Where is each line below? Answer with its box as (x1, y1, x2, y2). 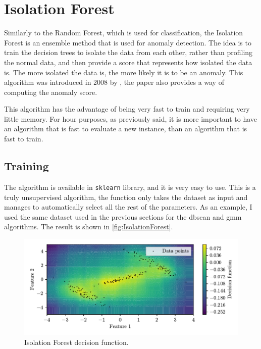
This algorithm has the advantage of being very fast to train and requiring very (4, 104, 250, 114)
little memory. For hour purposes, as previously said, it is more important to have (4, 113, 257, 124)
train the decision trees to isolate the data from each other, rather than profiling (4, 47, 253, 58)
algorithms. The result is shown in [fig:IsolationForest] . (4, 221, 173, 232)
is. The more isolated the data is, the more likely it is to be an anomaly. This (4, 67, 243, 77)
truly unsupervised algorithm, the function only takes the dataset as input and (4, 191, 248, 202)
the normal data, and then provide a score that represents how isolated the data (4, 57, 252, 67)
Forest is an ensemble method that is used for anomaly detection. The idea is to (4, 37, 251, 47)
